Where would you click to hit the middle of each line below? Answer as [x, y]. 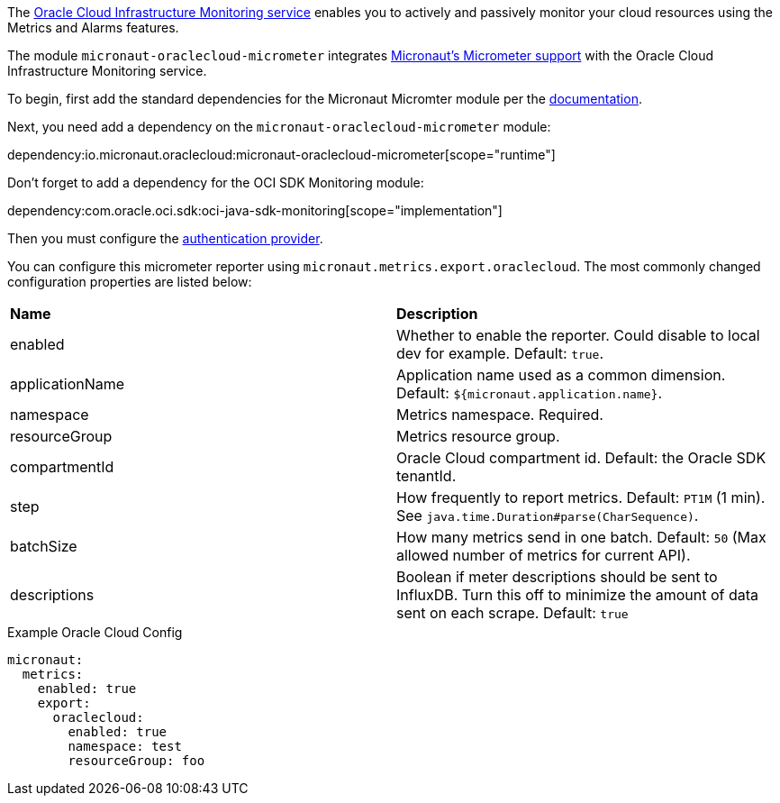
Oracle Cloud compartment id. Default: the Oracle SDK [581, 458]
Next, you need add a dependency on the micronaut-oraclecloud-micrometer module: [279, 127]
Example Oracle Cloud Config [95, 632]
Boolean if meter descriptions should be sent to [557, 577]
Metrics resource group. [478, 436]
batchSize [44, 546]
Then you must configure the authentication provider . [165, 238]
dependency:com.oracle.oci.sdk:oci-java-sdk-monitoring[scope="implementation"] [255, 210]
